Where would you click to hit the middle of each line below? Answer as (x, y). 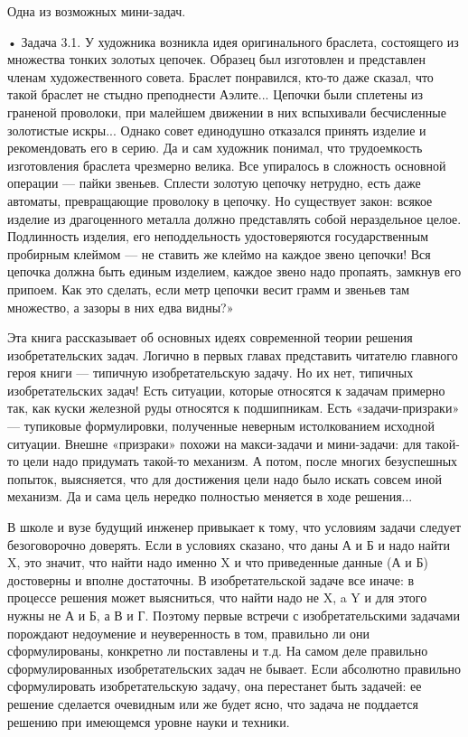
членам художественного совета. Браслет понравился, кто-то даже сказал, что (220, 76)
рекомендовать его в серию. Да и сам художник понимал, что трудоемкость (215, 148)
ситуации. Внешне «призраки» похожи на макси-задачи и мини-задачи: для (215, 443)
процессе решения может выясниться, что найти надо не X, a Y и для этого (217, 597)
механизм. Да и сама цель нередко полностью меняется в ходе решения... (210, 496)
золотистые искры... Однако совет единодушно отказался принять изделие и (217, 130)
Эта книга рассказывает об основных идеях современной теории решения (210, 337)
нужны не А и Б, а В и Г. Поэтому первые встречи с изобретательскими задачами (234, 615)
